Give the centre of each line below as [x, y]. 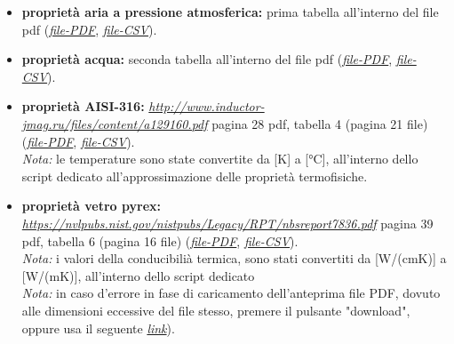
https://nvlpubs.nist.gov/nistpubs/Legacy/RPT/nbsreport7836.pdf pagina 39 [227, 223]
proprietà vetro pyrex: [92, 206]
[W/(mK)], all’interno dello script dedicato [138, 275]
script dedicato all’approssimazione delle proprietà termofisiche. [195, 176]
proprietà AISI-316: [83, 106]
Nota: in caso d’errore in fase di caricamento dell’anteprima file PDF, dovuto [231, 293]
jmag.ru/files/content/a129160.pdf [115, 123]
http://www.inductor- [207, 106]
